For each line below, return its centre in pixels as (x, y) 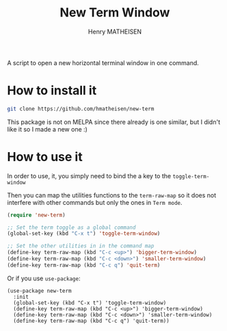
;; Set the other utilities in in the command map (81, 246)
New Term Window (115, 13)
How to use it (45, 157)
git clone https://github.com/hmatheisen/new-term (81, 109)
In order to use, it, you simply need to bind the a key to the (89, 175)
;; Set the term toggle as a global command (71, 228)
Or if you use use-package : (44, 278)
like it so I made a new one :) (47, 129)
